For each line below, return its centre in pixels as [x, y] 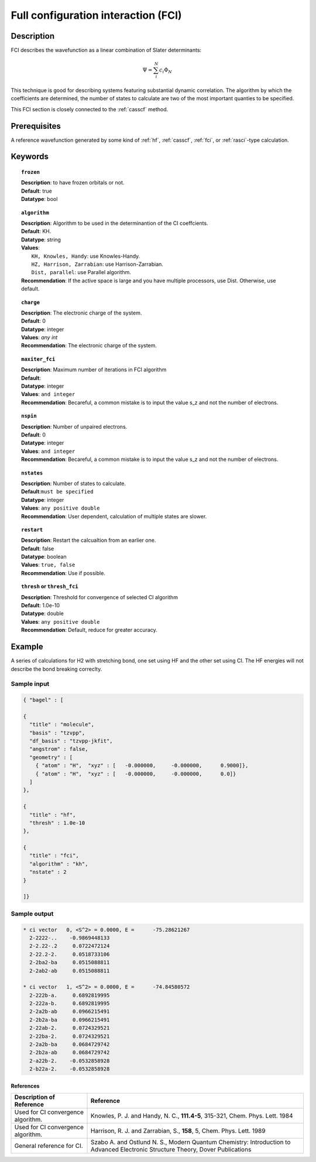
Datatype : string [41, 240]
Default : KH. [36, 231]
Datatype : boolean [44, 557]
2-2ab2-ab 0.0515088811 [70, 970]
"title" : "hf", [53, 815]
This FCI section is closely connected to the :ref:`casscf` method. [90, 109]
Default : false [38, 548]
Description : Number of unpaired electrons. [74, 426]
